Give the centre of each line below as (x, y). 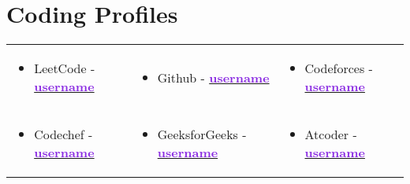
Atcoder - (331, 134)
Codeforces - (339, 68)
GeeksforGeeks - (202, 134)
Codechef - (63, 134)
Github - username (213, 77)
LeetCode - (65, 68)
